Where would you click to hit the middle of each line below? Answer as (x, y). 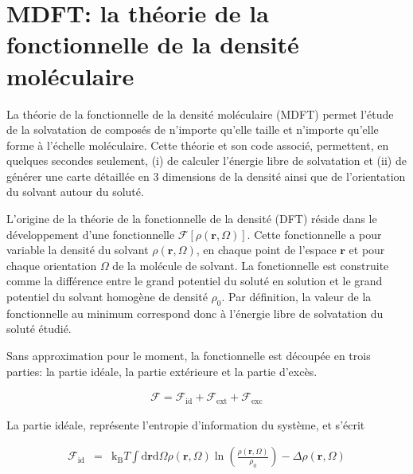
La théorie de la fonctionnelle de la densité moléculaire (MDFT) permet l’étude (200, 114)
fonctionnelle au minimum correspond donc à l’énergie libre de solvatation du (195, 313)
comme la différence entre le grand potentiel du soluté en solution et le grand (195, 281)
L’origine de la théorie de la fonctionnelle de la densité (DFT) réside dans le (192, 219)
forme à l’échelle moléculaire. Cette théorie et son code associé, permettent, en (198, 145)
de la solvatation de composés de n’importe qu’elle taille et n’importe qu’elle (193, 129)
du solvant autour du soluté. (75, 192)
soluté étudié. (39, 329)
